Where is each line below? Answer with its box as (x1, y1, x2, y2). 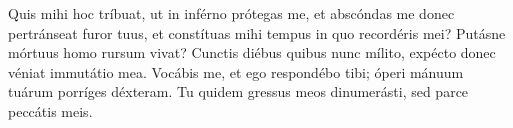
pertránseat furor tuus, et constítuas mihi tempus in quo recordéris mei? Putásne (8, 22, 506, 43)
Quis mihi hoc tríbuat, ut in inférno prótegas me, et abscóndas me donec (8, 3, 455, 23)
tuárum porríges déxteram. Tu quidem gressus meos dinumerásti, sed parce (8, 81, 469, 102)
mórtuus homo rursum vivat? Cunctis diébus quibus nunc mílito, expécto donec (8, 42, 496, 63)
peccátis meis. (8, 100, 93, 121)
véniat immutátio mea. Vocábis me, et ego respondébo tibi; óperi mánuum (8, 61, 464, 82)
